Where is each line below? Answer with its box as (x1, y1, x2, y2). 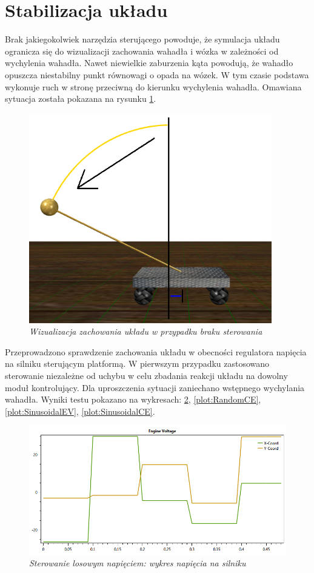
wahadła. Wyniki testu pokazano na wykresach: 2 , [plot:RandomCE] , (5, 393, 261, 406)
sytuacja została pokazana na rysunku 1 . (5, 92, 156, 105)
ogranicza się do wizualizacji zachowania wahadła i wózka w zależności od (5, 44, 279, 57)
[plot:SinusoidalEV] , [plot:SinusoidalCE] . (5, 404, 155, 417)
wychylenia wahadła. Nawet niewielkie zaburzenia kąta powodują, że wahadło (5, 56, 293, 69)
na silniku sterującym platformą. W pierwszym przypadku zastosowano (5, 357, 270, 370)
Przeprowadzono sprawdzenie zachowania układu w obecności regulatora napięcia (5, 345, 307, 358)
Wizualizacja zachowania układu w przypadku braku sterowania (29, 325, 262, 338)
